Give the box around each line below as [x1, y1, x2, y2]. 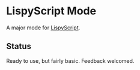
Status [6, 41, 32, 51]
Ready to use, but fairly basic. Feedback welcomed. [6, 57, 135, 64]
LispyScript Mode [6, 4, 97, 18]
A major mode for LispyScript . [6, 24, 81, 31]
